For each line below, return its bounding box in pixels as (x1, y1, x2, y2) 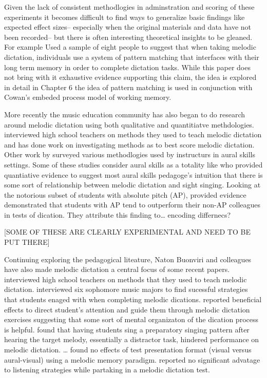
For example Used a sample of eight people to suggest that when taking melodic (4, 41, 256, 52)
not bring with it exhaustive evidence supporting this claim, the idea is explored (4, 72, 257, 82)
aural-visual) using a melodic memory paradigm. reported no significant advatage (4, 354, 260, 365)
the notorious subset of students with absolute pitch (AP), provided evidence (4, 189, 246, 200)
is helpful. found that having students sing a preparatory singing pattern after (4, 324, 250, 334)
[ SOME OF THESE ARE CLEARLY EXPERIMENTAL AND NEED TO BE (4, 226, 251, 237)
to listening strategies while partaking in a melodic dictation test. (4, 364, 210, 375)
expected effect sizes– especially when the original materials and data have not (4, 22, 251, 32)
